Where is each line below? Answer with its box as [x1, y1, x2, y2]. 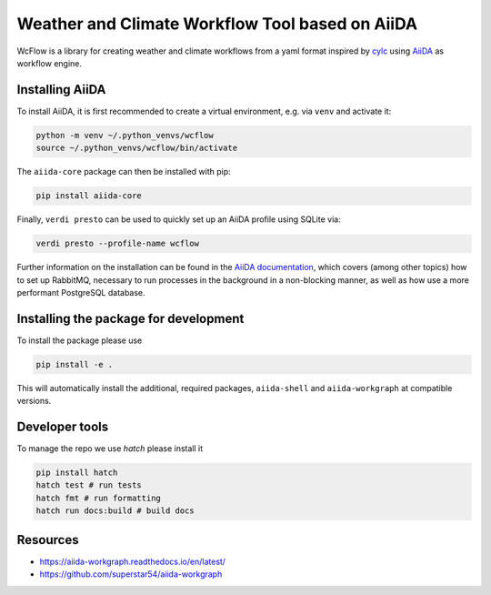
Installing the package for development [16, 310, 245, 327]
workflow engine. [16, 57, 82, 68]
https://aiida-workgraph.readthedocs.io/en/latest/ [39, 556, 226, 567]
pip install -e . [35, 359, 114, 369]
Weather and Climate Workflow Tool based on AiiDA [16, 14, 418, 34]
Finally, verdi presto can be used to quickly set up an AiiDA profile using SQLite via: [16, 214, 341, 225]
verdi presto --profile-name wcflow [35, 238, 200, 249]
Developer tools [16, 419, 109, 434]
